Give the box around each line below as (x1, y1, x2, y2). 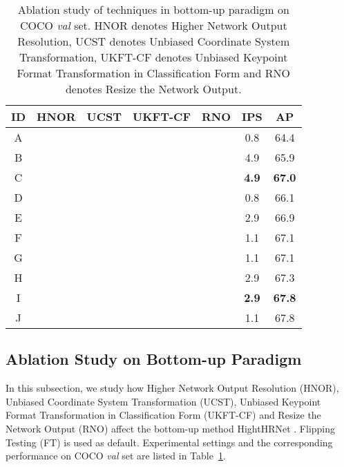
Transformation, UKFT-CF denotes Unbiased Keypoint (19, 49, 288, 65)
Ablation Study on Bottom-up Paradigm (6, 348, 302, 370)
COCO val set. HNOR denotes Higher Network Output (19, 17, 287, 33)
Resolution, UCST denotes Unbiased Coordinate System (17, 33, 290, 49)
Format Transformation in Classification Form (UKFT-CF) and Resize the (6, 408, 321, 422)
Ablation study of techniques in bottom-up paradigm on (17, 1, 289, 17)
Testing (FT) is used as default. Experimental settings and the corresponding (6, 435, 333, 449)
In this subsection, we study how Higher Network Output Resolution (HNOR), (6, 381, 339, 395)
